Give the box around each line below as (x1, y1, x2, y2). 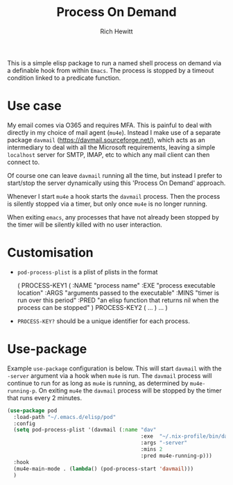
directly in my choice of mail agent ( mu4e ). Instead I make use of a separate (7, 128, 221, 136)
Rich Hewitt (100, 27, 133, 35)
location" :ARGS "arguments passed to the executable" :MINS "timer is (17, 288, 220, 297)
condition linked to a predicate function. (7, 74, 121, 82)
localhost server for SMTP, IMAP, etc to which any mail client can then (7, 150, 210, 158)
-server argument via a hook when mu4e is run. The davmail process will (7, 371, 212, 379)
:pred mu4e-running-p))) (140, 452, 213, 459)
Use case (7, 98, 62, 114)
